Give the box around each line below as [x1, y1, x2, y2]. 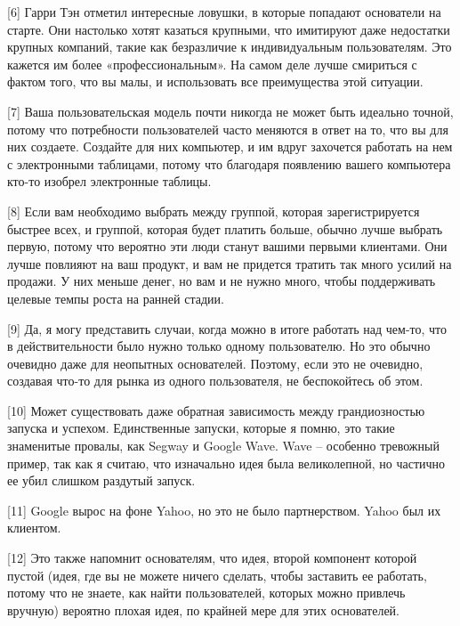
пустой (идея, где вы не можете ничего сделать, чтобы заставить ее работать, [7, 565, 427, 584]
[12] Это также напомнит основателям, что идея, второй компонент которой [7, 549, 417, 567]
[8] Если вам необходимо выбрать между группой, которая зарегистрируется [7, 201, 420, 220]
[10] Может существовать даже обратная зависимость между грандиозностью [7, 401, 425, 419]
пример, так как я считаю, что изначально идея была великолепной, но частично [7, 453, 446, 472]
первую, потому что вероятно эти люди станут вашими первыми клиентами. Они [7, 237, 448, 256]
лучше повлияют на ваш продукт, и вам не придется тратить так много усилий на [7, 254, 452, 272]
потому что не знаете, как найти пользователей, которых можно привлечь [7, 583, 406, 602]
